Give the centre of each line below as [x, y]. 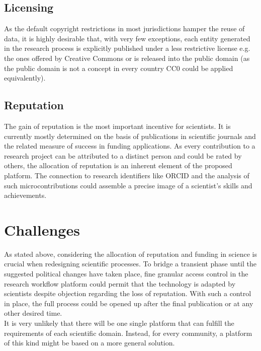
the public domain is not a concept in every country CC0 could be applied [119, 68]
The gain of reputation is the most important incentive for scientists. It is [117, 126]
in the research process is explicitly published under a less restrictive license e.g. [127, 48]
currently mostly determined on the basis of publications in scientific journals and [130, 136]
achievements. [25, 195]
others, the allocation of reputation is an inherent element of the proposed [118, 165]
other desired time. [33, 313]
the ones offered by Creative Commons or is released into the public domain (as [127, 58]
